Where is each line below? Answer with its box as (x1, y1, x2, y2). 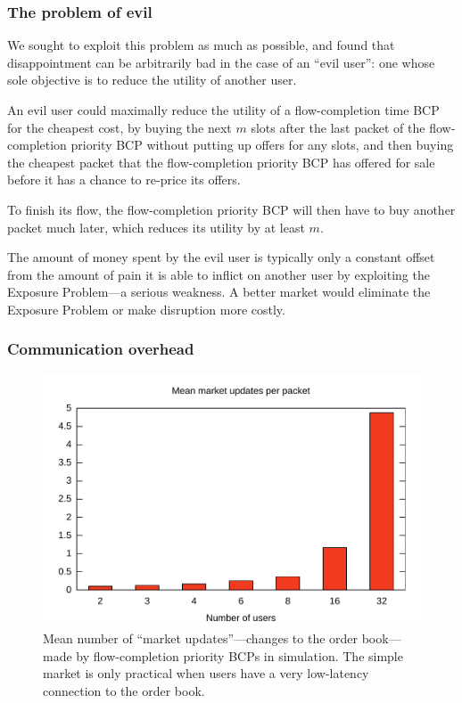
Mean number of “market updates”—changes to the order (43, 629, 359, 648)
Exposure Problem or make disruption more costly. (7, 299, 285, 318)
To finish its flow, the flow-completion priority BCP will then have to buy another (7, 200, 456, 218)
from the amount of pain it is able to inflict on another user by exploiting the (7, 265, 430, 283)
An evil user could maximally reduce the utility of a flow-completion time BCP (7, 101, 440, 119)
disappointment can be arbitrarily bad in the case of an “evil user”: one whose (7, 53, 435, 71)
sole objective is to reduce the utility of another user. (7, 70, 297, 89)
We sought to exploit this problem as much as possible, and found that (7, 36, 395, 54)
